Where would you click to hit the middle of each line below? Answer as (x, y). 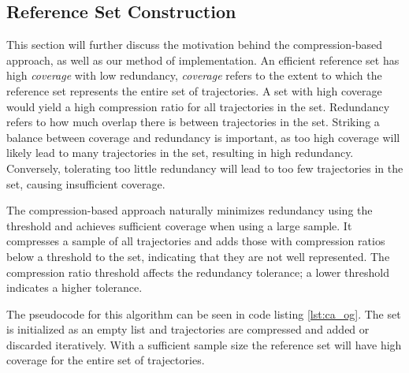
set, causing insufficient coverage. (86, 183)
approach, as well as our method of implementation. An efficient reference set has (203, 60)
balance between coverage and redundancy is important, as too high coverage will (203, 137)
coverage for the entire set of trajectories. (106, 360)
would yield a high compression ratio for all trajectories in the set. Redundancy (198, 106)
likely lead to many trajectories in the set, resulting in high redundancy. (180, 153)
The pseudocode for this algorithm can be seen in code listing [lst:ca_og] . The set (204, 313)
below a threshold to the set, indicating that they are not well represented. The (198, 256)
